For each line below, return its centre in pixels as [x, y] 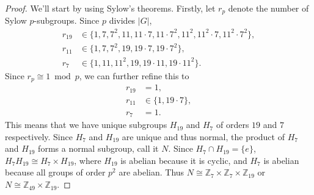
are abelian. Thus [152, 172]
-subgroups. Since [67, 20]
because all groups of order [55, 172]
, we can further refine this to [134, 75]
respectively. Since [39, 136]
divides [122, 20]
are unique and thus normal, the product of [203, 136]
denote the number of [268, 8]
